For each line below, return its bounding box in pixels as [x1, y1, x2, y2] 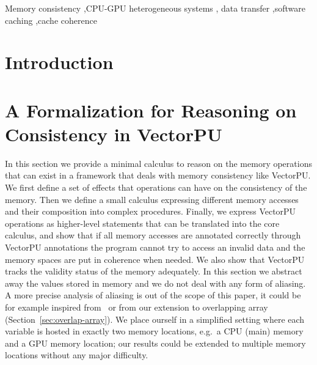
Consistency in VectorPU [5, 121, 222, 146]
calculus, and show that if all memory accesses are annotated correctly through [5, 229, 301, 241]
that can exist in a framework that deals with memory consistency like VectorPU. [5, 169, 311, 182]
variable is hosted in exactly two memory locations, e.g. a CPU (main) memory [5, 325, 304, 337]
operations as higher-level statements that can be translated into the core [5, 216, 280, 229]
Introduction [5, 50, 114, 75]
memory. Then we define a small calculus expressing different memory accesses [5, 193, 299, 205]
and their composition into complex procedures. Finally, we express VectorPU [5, 205, 296, 218]
